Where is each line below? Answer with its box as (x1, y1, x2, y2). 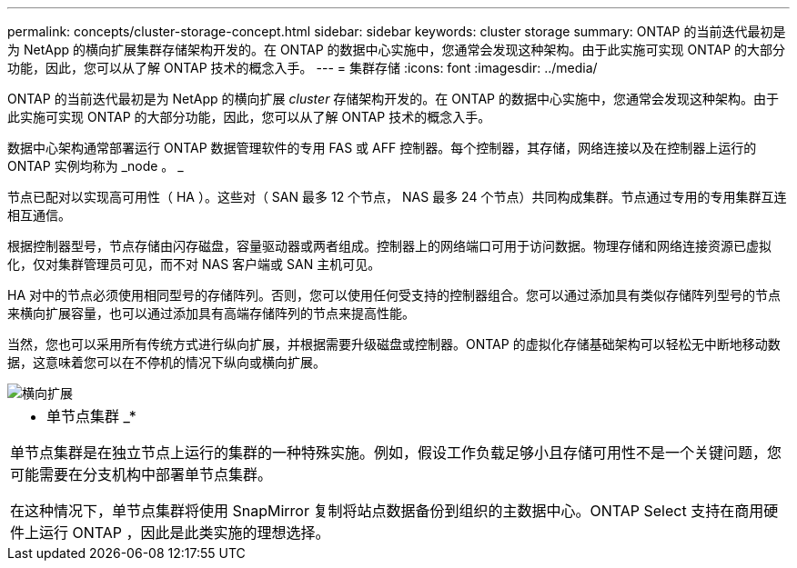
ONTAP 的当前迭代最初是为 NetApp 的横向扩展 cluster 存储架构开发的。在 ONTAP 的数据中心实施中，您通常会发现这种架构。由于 (7, 91, 779, 106)
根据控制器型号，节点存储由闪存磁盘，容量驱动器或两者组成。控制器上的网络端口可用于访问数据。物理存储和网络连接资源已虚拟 (7, 238, 772, 254)
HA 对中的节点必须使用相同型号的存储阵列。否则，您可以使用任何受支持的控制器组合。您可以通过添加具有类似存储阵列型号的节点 (7, 287, 781, 303)
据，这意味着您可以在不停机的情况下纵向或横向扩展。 (7, 354, 326, 370)
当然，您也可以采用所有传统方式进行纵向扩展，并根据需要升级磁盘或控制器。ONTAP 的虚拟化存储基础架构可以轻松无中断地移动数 (7, 336, 781, 352)
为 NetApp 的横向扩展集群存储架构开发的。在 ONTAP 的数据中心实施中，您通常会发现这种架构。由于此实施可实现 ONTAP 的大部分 (7, 42, 786, 57)
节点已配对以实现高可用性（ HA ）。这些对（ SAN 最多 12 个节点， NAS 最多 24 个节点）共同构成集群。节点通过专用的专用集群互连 (7, 189, 787, 204)
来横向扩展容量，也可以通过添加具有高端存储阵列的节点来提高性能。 (7, 305, 415, 321)
